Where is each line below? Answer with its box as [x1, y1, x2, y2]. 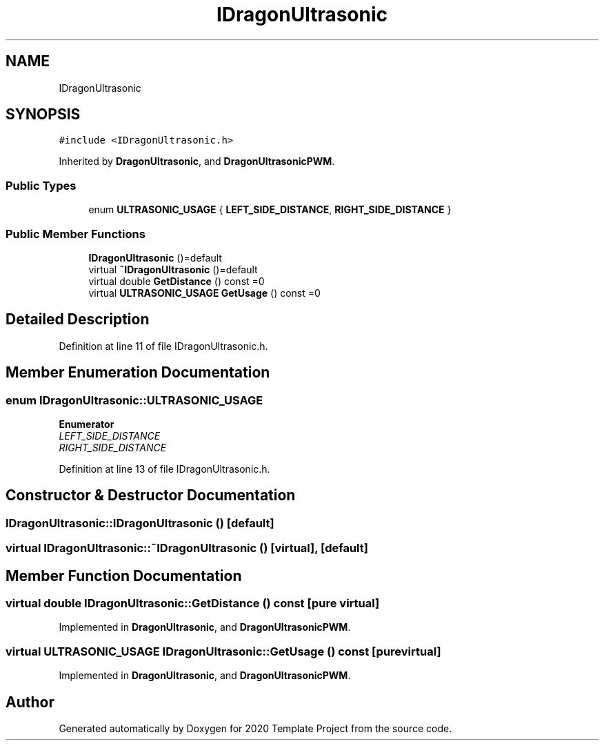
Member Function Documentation [6, 567, 242, 585]
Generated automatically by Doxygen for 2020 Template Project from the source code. [59, 723, 452, 735]
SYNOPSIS [6, 106, 81, 124]
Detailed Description [6, 311, 150, 328]
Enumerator [59, 418, 114, 430]
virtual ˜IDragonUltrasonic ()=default [88, 263, 258, 275]
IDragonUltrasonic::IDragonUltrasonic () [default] [6, 516, 274, 530]
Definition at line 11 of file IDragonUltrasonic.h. [59, 340, 268, 352]
